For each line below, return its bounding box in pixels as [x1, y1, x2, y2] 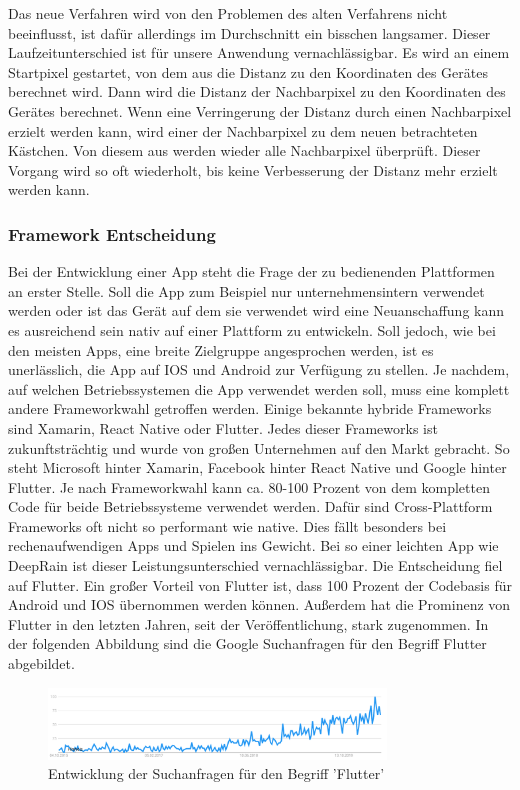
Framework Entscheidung [8, 221, 216, 246]
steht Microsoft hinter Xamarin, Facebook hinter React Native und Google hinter [8, 457, 507, 478]
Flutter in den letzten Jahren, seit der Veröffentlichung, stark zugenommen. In [8, 613, 489, 634]
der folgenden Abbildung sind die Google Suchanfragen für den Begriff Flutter [8, 633, 487, 654]
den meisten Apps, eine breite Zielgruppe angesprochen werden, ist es [8, 339, 434, 360]
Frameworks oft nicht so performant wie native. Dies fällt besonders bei [8, 515, 447, 536]
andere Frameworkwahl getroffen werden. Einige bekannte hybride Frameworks [8, 398, 492, 419]
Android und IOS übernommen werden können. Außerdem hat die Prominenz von [8, 594, 511, 615]
